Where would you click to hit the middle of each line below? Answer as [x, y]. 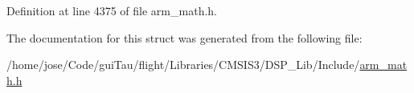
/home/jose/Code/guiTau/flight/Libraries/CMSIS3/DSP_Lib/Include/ [183, 65]
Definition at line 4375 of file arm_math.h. [112, 10]
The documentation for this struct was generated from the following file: [184, 37]
